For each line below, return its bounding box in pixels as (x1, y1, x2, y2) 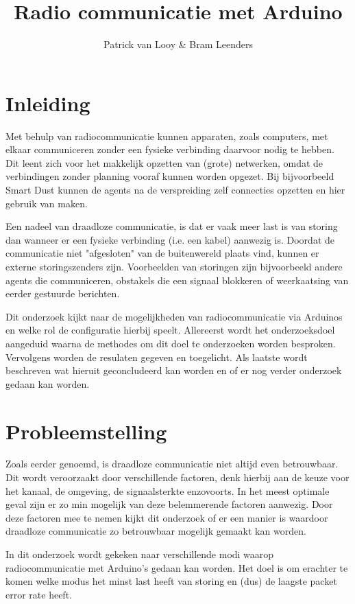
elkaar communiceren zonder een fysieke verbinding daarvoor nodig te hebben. (5, 142, 334, 156)
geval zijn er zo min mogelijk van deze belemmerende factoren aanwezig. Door (5, 497, 333, 511)
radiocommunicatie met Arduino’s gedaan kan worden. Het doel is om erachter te (5, 560, 348, 574)
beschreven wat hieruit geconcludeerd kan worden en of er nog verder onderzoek (5, 363, 342, 377)
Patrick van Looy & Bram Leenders (103, 37, 253, 51)
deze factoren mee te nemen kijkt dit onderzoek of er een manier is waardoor (5, 510, 328, 524)
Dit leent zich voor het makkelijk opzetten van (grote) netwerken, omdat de (5, 155, 323, 170)
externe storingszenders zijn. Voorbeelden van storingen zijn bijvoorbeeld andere (5, 259, 343, 273)
